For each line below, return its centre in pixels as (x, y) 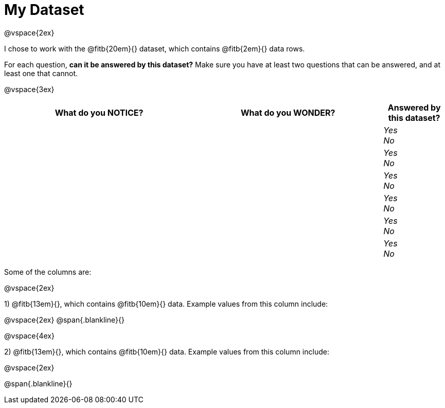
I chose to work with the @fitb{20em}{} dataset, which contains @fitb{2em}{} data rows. (155, 48)
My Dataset (44, 10)
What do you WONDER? (288, 112)
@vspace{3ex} (29, 89)
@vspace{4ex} (29, 335)
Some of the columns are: (48, 272)
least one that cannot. (41, 73)
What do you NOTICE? (99, 112)
